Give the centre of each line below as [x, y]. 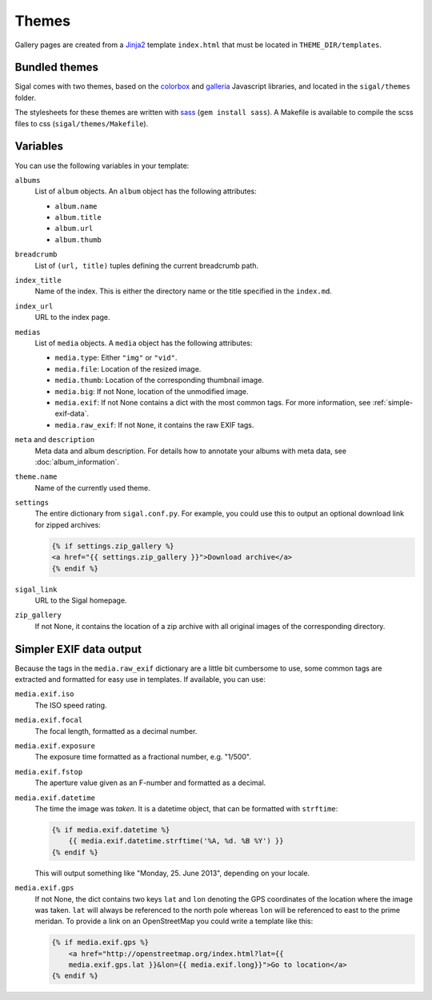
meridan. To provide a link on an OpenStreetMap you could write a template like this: [174, 921]
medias [28, 332]
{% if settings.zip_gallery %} [113, 546]
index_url [34, 306]
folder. [25, 98]
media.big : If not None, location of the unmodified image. [152, 391]
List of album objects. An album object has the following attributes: [146, 191]
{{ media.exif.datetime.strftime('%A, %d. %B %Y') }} [176, 841]
